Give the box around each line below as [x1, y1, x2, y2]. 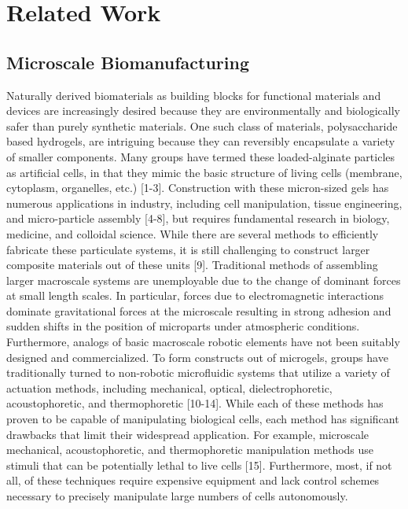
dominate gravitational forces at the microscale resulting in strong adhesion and [6, 302, 391, 319]
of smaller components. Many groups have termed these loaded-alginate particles [6, 148, 395, 164]
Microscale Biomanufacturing [6, 50, 249, 74]
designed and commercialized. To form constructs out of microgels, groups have [6, 349, 388, 365]
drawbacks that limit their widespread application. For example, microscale [6, 426, 369, 442]
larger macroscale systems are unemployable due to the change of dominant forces [6, 271, 401, 288]
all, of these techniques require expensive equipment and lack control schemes [6, 472, 380, 489]
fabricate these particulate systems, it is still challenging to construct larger [6, 241, 370, 257]
